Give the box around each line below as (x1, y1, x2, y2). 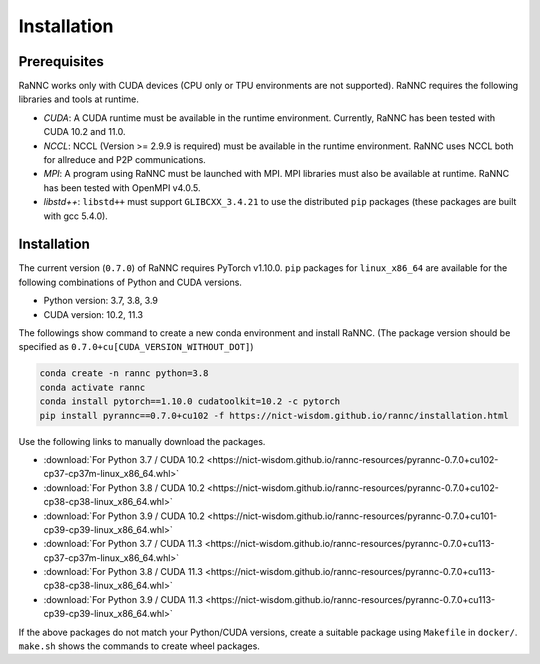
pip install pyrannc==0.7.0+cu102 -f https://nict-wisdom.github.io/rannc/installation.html (39, 410, 509, 421)
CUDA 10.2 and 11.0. (43, 126, 126, 138)
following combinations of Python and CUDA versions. (18, 276, 242, 288)
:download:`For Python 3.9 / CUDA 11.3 (43, 593, 204, 605)
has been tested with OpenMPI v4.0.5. (43, 181, 201, 194)
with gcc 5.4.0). (43, 210, 109, 222)
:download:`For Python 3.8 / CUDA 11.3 (43, 566, 204, 578)
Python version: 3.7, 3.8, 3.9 (43, 295, 159, 307)
